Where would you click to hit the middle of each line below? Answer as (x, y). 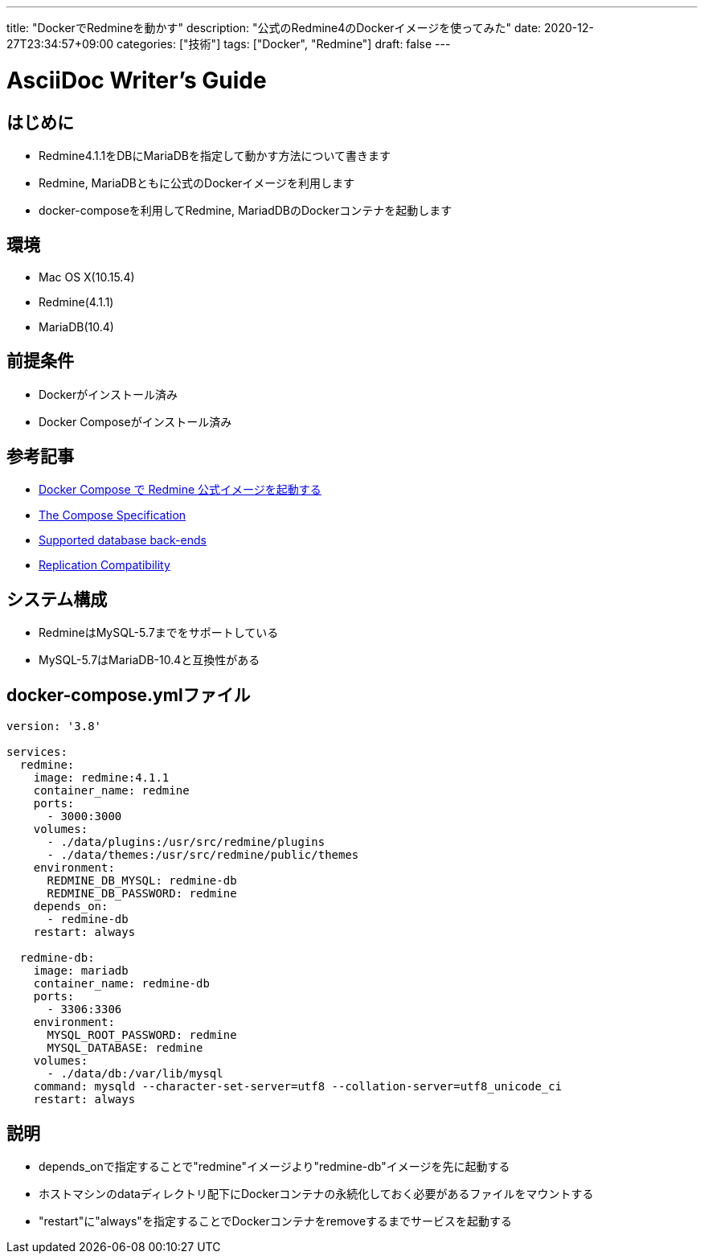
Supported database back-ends (123, 540)
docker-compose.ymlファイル (129, 695)
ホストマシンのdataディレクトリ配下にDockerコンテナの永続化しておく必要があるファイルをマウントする (316, 1193)
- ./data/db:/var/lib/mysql (135, 1074)
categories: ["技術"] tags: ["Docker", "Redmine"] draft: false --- (284, 44)
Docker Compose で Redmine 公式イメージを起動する (180, 490)
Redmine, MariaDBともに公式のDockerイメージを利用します (197, 183)
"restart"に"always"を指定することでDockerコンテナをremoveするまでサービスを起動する (276, 1221)
